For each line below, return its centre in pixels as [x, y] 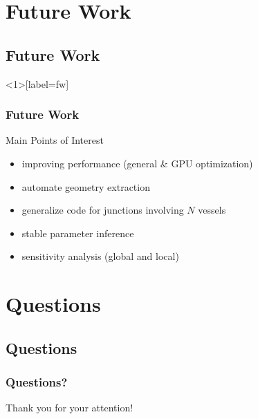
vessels [212, 210]
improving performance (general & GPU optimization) [137, 163]
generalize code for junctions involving [103, 210]
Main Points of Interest [55, 140]
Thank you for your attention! [70, 408]
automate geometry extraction [86, 186]
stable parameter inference [78, 233]
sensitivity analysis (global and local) [100, 256]
